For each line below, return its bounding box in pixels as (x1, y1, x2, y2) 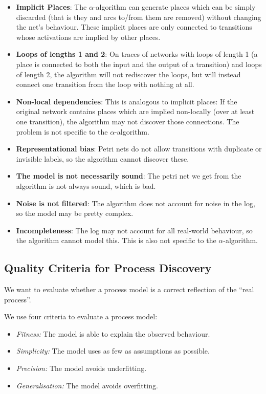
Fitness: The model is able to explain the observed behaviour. (16, 328, 210, 339)
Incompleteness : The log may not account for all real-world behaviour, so (16, 225, 253, 235)
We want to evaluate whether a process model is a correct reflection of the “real (4, 284, 254, 295)
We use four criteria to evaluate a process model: (4, 311, 158, 322)
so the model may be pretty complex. (16, 208, 134, 218)
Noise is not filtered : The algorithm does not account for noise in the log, (16, 198, 255, 208)
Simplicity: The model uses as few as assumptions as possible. (16, 345, 210, 356)
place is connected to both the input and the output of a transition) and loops (16, 58, 262, 69)
